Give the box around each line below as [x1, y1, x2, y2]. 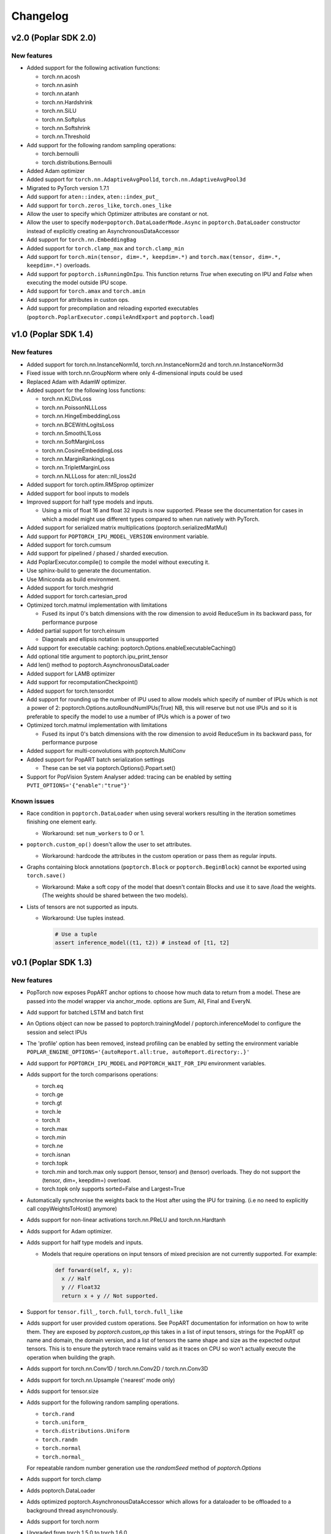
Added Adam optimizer [26, 168, 85, 174]
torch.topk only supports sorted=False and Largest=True [42, 1185, 185, 1193]
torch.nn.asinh [42, 82, 78, 89]
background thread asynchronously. [26, 1506, 118, 1514]
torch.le [42, 1108, 61, 1115]
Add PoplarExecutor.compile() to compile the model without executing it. [26, 558, 210, 566]
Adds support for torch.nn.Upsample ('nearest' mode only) [26, 1376, 175, 1384]
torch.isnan [42, 1150, 70, 1158]
